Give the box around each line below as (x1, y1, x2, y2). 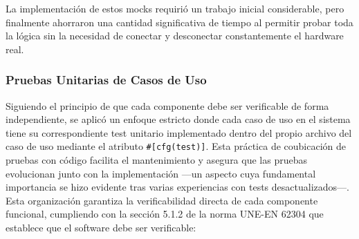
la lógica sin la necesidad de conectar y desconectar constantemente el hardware (6, 28, 344, 43)
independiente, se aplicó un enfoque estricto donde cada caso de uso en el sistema (6, 112, 351, 126)
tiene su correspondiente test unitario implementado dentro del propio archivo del (6, 125, 352, 140)
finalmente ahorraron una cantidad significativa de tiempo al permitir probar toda (6, 15, 353, 29)
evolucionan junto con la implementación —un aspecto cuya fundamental (6, 166, 316, 180)
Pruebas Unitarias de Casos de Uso (6, 71, 207, 88)
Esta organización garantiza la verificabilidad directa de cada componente (6, 193, 318, 207)
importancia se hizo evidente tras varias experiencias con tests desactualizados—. (6, 180, 349, 194)
